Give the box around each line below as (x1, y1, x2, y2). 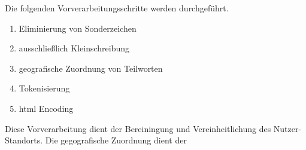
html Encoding (19, 102, 74, 114)
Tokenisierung (19, 82, 70, 94)
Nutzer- (273, 122, 302, 134)
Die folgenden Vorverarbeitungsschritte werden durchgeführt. (5, 2, 229, 14)
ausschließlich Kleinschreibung (19, 42, 130, 54)
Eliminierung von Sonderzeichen (19, 22, 137, 34)
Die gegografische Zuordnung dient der (45, 134, 187, 146)
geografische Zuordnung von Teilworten (19, 62, 163, 74)
